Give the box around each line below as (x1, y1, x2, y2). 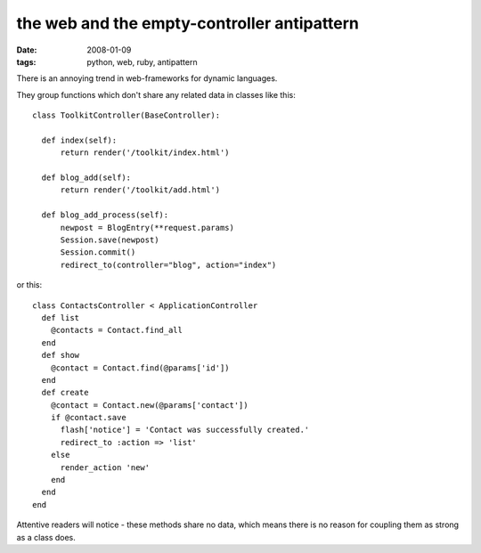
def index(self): (41, 134, 118, 145)
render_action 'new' (60, 462, 151, 472)
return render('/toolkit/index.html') (60, 148, 231, 158)
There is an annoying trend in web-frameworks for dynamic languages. (16, 73, 278, 84)
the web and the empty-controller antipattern (16, 13, 360, 33)
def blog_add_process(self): (41, 210, 169, 220)
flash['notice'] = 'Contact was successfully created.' (60, 425, 310, 435)
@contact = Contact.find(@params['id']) (50, 362, 231, 373)
